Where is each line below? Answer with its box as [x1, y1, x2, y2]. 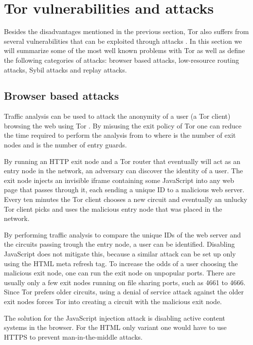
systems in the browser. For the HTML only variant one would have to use [4, 322, 227, 332]
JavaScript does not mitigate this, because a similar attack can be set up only [4, 249, 236, 259]
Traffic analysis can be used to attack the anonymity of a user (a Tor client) [4, 111, 231, 121]
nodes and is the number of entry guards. [4, 140, 127, 150]
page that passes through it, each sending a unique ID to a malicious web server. [4, 184, 245, 195]
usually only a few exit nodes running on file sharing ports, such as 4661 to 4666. [4, 277, 246, 287]
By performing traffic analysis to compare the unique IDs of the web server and [4, 229, 241, 239]
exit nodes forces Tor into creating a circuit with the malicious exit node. [4, 296, 222, 306]
